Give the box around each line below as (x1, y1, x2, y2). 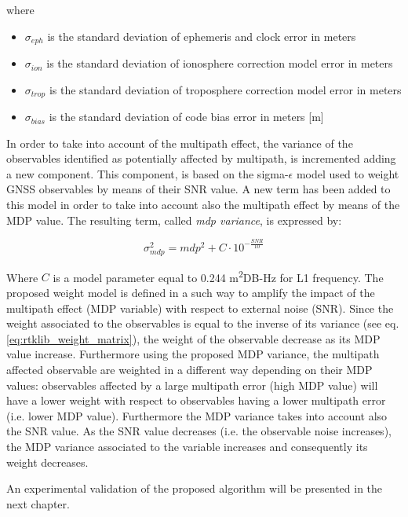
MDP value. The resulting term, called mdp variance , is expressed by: (6, 211, 342, 228)
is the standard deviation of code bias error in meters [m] (49, 108, 324, 125)
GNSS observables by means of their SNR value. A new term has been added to (6, 181, 391, 197)
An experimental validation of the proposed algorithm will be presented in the (6, 480, 383, 497)
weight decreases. (6, 453, 89, 470)
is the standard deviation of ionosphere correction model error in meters (46, 55, 393, 71)
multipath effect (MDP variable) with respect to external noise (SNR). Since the (6, 299, 394, 316)
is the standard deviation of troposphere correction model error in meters (49, 81, 402, 97)
